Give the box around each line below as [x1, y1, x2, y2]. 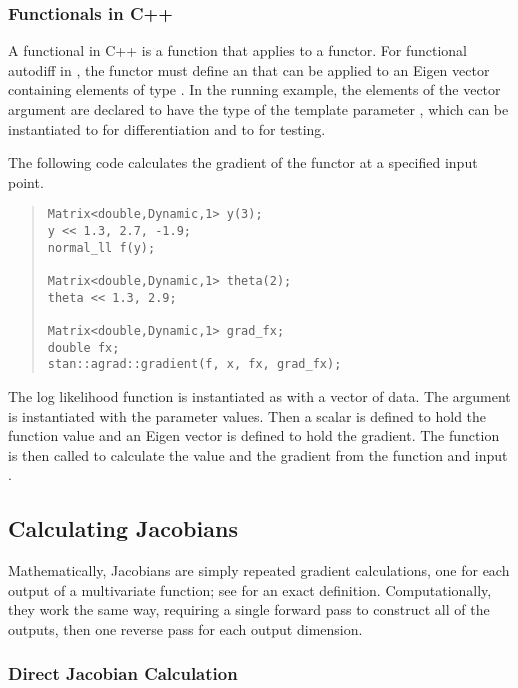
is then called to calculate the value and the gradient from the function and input [8, 444, 508, 465]
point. [8, 171, 44, 192]
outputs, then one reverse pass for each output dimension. [8, 618, 363, 639]
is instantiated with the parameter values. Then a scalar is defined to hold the [8, 405, 487, 426]
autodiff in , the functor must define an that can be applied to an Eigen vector [8, 59, 490, 80]
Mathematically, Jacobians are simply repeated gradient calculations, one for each [8, 560, 510, 581]
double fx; [47, 340, 120, 355]
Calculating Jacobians [8, 513, 238, 544]
